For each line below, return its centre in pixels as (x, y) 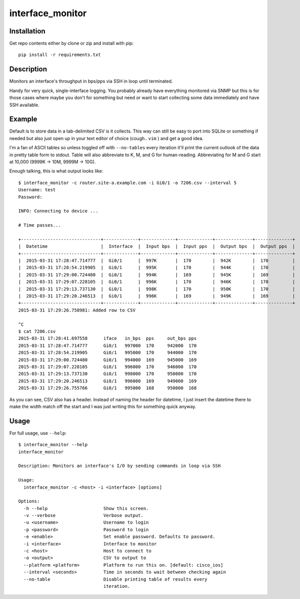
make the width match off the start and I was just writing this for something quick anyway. (103, 406)
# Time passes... (40, 225)
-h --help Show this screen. (86, 508)
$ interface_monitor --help (53, 445)
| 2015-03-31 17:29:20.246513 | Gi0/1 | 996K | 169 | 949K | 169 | (157, 296)
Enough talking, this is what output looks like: (56, 171)
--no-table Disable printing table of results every (115, 579)
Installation (27, 31)
